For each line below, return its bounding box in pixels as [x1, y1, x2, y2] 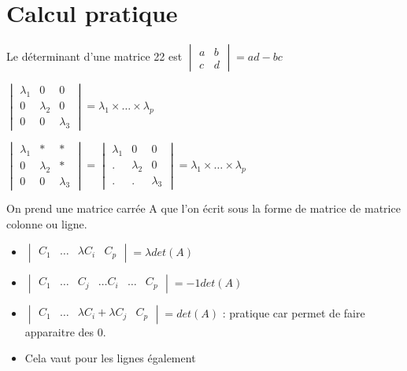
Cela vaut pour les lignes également [24, 350, 196, 366]
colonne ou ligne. [6, 216, 87, 232]
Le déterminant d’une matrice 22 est [6, 48, 183, 65]
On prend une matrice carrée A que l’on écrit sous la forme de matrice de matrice [6, 200, 401, 217]
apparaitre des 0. [24, 323, 106, 339]
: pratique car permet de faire [222, 304, 365, 321]
